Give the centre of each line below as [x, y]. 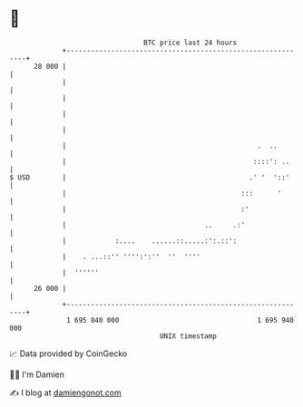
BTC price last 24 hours [191, 43]
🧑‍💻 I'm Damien [37, 374]
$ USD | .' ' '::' [150, 177]
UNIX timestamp [188, 336]
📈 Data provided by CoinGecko [68, 354]
